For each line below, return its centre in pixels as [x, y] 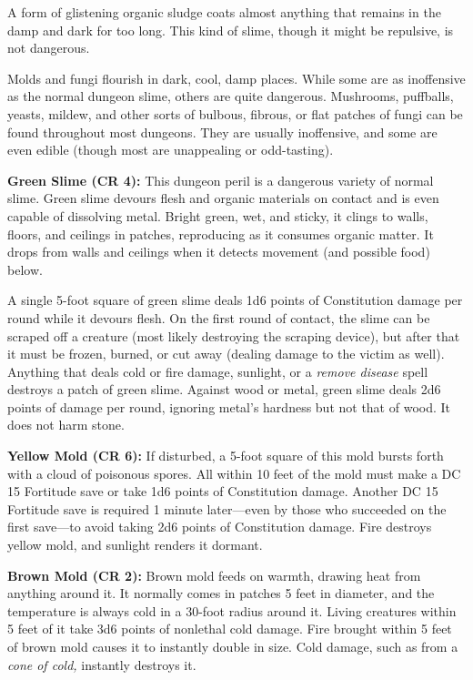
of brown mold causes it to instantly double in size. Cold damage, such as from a [233, 646]
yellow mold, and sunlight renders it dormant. [135, 545]
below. [25, 269]
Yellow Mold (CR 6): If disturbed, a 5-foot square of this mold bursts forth [226, 456]
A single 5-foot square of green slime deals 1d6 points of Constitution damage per [235, 300]
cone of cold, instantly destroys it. [102, 664]
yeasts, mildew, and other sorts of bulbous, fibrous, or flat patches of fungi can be [235, 113]
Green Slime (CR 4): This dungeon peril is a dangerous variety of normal [221, 180]
